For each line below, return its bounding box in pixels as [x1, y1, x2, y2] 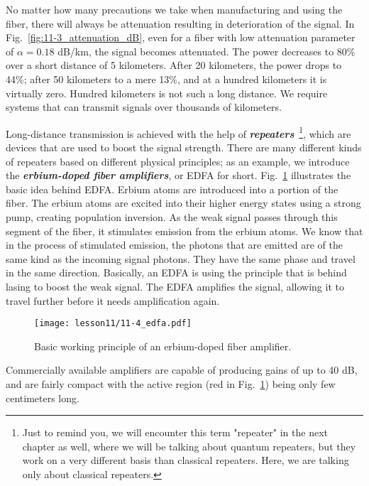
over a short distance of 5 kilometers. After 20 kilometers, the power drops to [6, 58, 342, 72]
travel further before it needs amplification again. [6, 293, 220, 308]
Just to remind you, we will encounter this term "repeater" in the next [22, 425, 329, 440]
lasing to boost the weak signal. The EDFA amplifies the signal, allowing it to [6, 279, 344, 293]
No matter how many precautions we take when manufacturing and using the [6, 2, 343, 16]
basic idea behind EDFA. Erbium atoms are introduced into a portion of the [6, 181, 338, 196]
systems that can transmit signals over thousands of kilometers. [6, 99, 282, 114]
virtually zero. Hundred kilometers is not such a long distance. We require [6, 85, 328, 100]
